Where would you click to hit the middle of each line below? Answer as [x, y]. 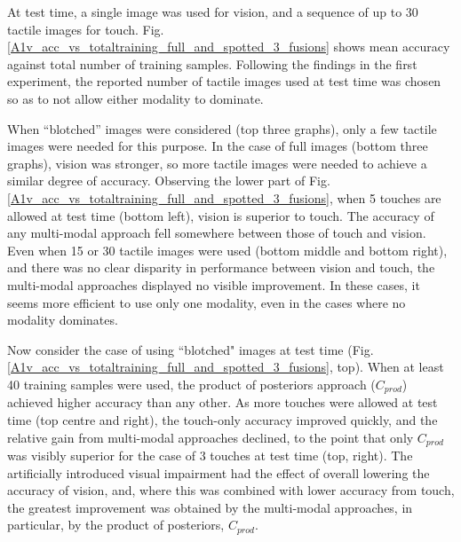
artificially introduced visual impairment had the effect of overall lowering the [219, 472]
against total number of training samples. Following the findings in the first [212, 63]
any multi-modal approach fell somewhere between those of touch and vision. [217, 233]
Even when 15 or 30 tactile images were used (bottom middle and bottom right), [227, 250]
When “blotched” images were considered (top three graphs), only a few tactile [222, 128]
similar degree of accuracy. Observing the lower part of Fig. [169, 181]
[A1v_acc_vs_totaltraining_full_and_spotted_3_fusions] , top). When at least [226, 367]
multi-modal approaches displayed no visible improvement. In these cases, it [214, 284]
